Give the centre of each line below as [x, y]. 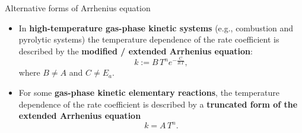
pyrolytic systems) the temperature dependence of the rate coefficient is [149, 39]
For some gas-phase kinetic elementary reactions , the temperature [149, 92]
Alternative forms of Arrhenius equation [78, 8]
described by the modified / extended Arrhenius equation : [136, 51]
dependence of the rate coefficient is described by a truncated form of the [158, 104]
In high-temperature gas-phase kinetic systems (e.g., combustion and [156, 27]
